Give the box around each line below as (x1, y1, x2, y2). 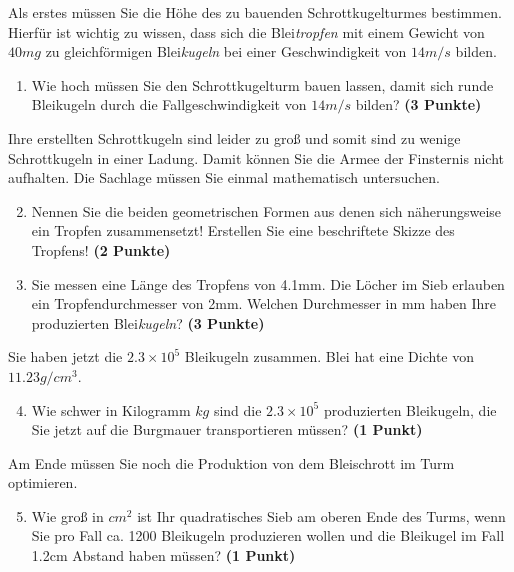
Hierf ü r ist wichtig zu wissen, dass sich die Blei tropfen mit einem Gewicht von (8, 21, 485, 42)
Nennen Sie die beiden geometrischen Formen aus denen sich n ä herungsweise (31, 200, 502, 221)
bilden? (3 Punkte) (355, 94, 482, 115)
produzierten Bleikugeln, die (323, 399, 497, 420)
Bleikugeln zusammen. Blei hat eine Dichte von (184, 346, 475, 367)
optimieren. (8, 472, 78, 493)
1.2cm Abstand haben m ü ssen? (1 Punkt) (31, 545, 296, 566)
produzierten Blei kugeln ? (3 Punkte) (31, 312, 265, 333)
